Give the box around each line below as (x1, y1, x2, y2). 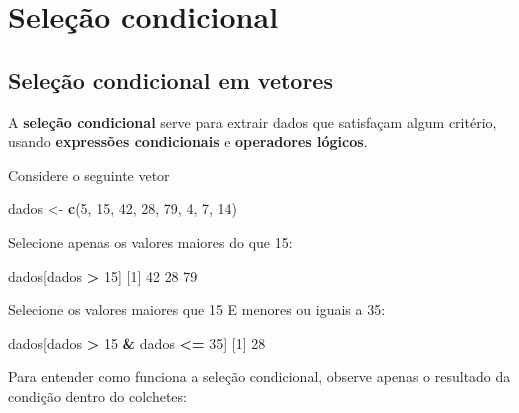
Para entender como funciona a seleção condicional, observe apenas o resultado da (8, 366, 511, 387)
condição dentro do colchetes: (8, 385, 187, 406)
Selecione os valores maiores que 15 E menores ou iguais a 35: (8, 299, 386, 320)
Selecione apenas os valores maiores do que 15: (8, 231, 293, 252)
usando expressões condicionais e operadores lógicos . (8, 131, 368, 152)
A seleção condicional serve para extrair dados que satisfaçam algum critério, (8, 111, 497, 132)
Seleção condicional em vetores (8, 64, 333, 95)
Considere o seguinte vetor (8, 164, 170, 185)
